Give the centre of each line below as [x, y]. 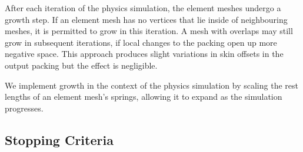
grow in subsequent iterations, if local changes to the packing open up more [141, 42]
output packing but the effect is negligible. [81, 65]
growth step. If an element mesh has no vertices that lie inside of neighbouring [146, 19]
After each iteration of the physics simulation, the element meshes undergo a [143, 8]
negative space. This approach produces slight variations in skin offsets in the [144, 54]
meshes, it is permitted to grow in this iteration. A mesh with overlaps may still [149, 31]
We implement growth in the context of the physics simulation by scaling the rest [151, 85]
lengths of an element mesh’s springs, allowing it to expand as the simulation [144, 97]
